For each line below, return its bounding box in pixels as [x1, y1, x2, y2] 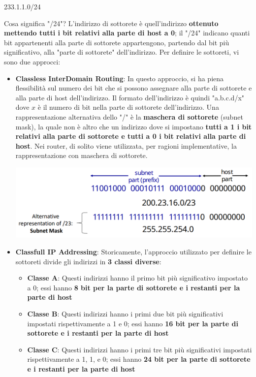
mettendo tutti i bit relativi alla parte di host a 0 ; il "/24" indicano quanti [4, 28, 250, 38]
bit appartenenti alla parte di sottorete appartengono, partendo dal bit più [4, 37, 229, 47]
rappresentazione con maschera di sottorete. [15, 150, 148, 160]
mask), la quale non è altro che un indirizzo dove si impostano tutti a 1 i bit [15, 121, 252, 131]
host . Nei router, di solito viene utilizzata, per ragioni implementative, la [15, 140, 237, 151]
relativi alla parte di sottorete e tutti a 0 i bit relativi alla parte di [15, 131, 246, 141]
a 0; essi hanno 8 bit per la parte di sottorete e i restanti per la [27, 282, 240, 292]
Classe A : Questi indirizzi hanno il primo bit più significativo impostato [27, 273, 248, 283]
